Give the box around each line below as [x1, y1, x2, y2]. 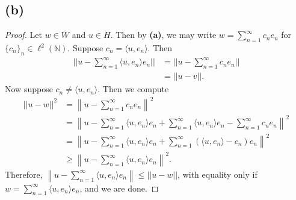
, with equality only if [177, 167, 257, 180]
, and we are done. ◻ [79, 181, 159, 194]
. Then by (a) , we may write [110, 28, 217, 41]
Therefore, [5, 167, 43, 180]
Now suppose [5, 83, 53, 95]
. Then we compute [97, 83, 169, 95]
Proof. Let [5, 28, 42, 41]
